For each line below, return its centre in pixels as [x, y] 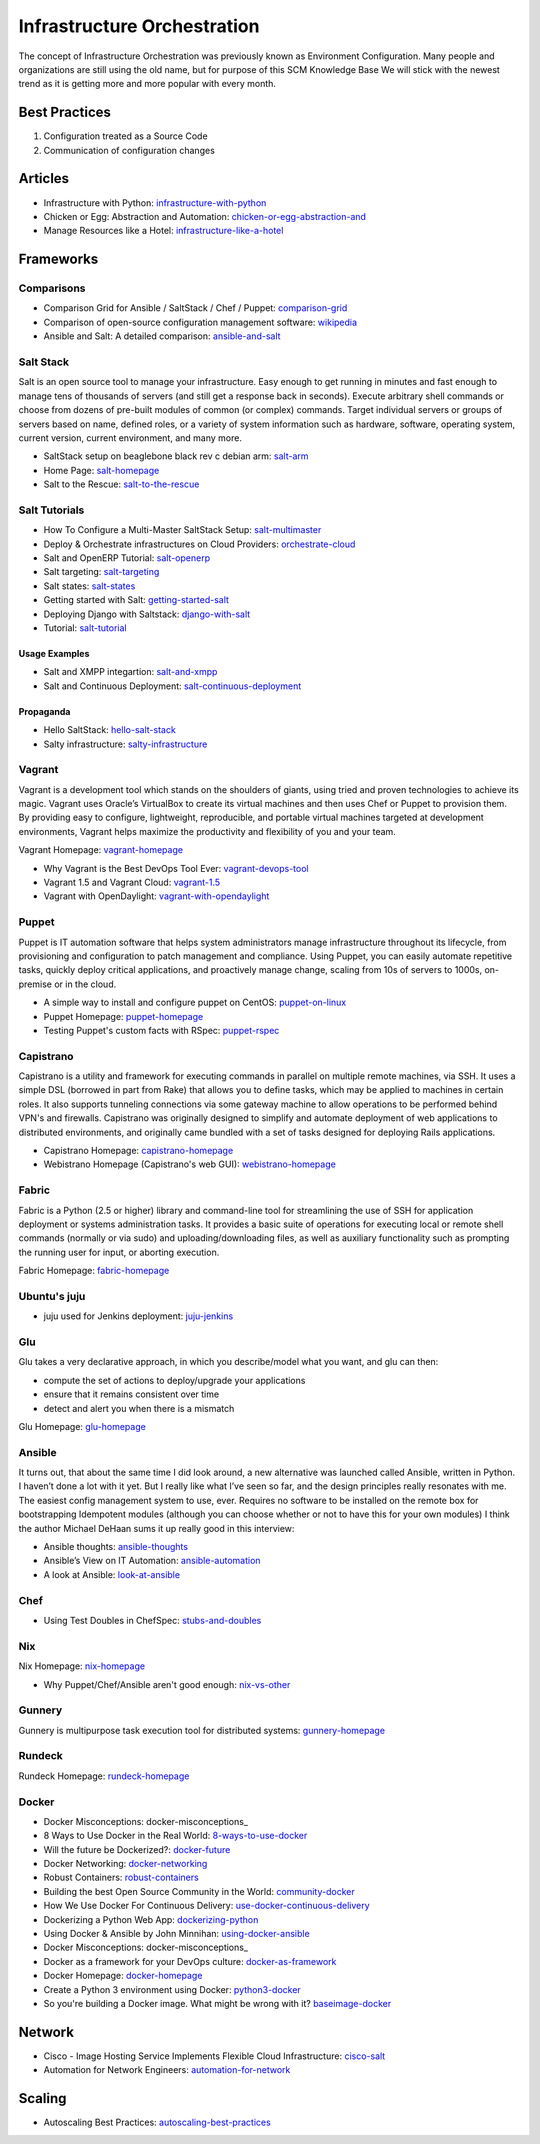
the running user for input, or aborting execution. [119, 1252]
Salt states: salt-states [89, 586]
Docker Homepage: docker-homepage [123, 1976]
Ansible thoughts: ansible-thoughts [116, 1547]
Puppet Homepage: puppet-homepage [123, 1016]
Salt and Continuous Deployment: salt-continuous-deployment [172, 686]
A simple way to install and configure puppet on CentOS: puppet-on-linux [195, 1002]
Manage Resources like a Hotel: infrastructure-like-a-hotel [163, 231]
